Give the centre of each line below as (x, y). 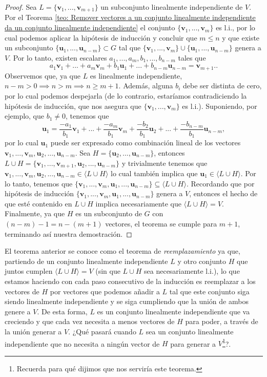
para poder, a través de (222, 321)
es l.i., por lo (235, 27)
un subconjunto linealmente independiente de (172, 7)
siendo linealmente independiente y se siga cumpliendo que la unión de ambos (127, 301)
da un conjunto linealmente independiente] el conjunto (90, 27)
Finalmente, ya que (35, 213)
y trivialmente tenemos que (165, 163)
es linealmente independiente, (136, 75)
